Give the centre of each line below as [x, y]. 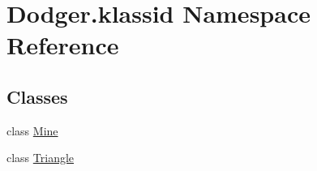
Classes [37, 96]
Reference [63, 45]
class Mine [32, 130]
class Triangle [41, 158]
